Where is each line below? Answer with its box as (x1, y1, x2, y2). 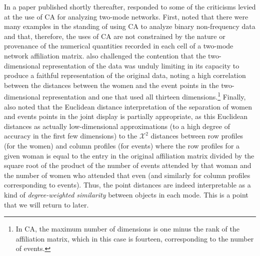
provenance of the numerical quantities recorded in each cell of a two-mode (4, 40, 233, 51)
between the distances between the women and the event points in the (4, 79, 219, 90)
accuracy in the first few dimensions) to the (4, 130, 137, 141)
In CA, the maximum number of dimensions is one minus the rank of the (15, 223, 239, 234)
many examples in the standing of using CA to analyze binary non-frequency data (4, 21, 255, 31)
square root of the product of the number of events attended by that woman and (4, 160, 251, 170)
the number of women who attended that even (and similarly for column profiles (4, 169, 250, 180)
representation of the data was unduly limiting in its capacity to (42, 60, 239, 70)
